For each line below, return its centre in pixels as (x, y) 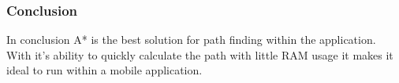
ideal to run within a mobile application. (104, 70)
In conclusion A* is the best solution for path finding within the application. (191, 40)
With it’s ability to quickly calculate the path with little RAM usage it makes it (200, 54)
